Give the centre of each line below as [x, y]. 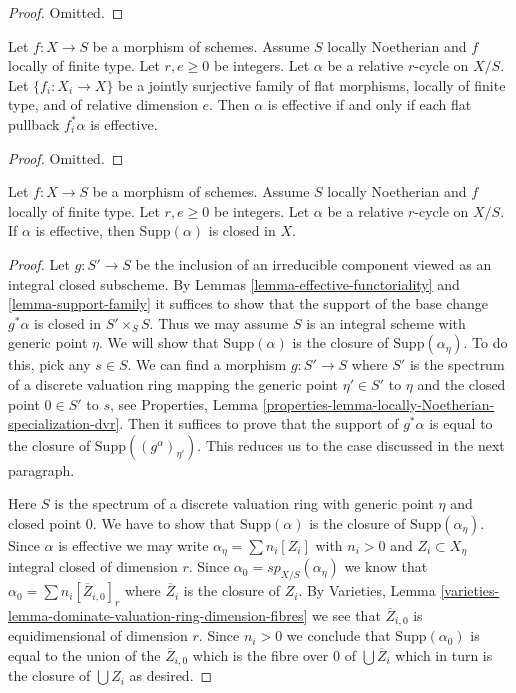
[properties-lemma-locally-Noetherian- [378, 403]
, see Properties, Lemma [183, 403]
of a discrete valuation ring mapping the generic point [173, 383]
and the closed [461, 383]
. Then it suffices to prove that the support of [259, 423]
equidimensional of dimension [98, 635]
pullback [34, 123]
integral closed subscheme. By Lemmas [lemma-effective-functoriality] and [234, 283]
